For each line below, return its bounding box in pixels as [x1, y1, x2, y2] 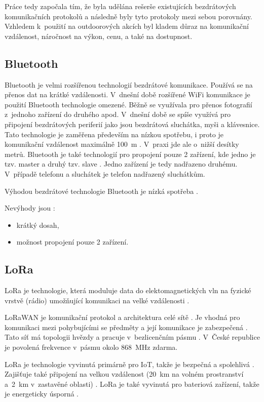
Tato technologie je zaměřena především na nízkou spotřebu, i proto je [5, 129, 223, 139]
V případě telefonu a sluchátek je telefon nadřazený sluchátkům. [5, 168, 205, 179]
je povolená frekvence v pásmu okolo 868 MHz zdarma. [5, 342, 178, 352]
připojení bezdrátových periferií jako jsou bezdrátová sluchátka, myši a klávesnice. [5, 118, 260, 129]
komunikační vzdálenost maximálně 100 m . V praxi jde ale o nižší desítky [5, 139, 239, 149]
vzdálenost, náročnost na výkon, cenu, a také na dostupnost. [5, 30, 193, 41]
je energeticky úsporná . [5, 388, 79, 399]
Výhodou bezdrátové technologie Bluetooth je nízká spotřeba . [5, 185, 198, 196]
